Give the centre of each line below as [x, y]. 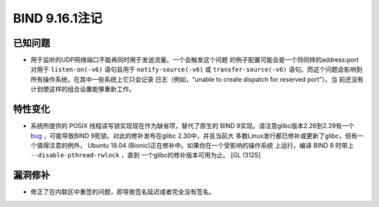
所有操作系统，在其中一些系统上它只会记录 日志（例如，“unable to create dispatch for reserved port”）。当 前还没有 [197, 79]
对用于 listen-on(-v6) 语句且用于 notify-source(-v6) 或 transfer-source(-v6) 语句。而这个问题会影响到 [197, 69]
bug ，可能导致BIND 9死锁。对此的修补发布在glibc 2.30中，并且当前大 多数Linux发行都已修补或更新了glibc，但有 [194, 136]
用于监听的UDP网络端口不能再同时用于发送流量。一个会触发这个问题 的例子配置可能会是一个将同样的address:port [195, 60]
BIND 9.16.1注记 [58, 18]
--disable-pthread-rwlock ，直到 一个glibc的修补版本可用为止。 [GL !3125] [146, 155]
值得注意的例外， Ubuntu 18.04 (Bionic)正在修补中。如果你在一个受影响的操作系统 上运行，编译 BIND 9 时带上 [195, 145]
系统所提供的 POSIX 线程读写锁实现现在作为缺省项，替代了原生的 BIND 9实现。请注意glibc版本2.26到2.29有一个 [192, 126]
